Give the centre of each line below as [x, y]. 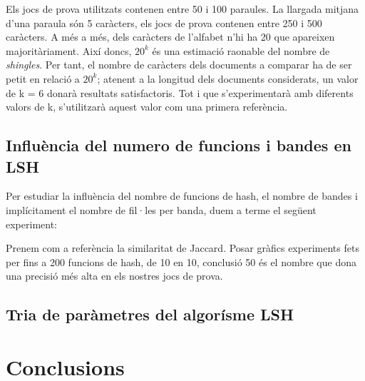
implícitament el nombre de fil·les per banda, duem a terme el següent [161, 209]
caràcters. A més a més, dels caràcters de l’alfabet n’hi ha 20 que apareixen [170, 37]
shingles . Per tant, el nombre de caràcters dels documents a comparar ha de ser [179, 65]
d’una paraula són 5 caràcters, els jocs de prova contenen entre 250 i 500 [164, 22]
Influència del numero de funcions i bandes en [179, 145]
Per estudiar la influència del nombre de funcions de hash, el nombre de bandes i [182, 196]
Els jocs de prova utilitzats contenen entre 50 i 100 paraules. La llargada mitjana [182, 9]
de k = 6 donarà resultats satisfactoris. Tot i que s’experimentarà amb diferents [180, 92]
